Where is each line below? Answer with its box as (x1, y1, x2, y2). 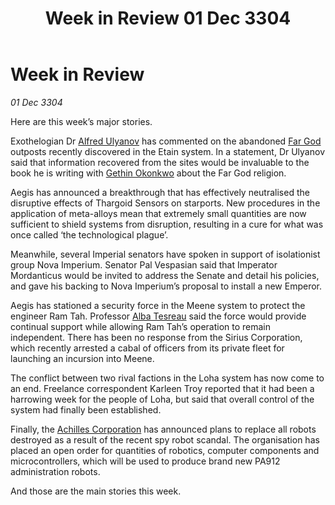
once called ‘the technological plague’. (10, 228, 169, 241)
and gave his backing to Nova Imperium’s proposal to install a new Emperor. (10, 280, 323, 292)
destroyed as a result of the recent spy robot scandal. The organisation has (10, 433, 320, 446)
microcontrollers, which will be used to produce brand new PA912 (10, 455, 281, 467)
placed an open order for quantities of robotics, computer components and (10, 444, 320, 456)
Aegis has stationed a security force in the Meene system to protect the (10, 299, 306, 311)
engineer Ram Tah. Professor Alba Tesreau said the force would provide (10, 310, 307, 322)
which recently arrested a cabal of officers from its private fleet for (10, 342, 285, 354)
